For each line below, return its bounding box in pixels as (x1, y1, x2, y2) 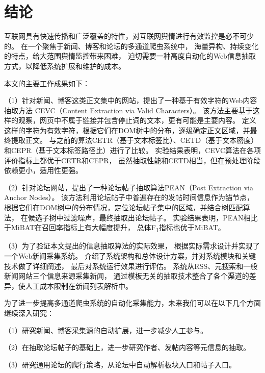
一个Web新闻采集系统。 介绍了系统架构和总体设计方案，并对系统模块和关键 (4, 250, 256, 261)
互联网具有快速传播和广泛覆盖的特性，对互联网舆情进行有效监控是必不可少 (4, 31, 254, 41)
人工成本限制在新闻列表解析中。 (25, 280, 132, 291)
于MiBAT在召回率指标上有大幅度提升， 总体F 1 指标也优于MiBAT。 (4, 222, 225, 234)
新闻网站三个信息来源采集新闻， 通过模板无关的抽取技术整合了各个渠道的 (4, 270, 249, 281)
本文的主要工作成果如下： (4, 78, 90, 88)
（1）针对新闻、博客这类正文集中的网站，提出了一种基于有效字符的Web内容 (4, 95, 257, 106)
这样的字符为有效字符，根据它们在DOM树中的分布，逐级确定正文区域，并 (4, 125, 250, 135)
